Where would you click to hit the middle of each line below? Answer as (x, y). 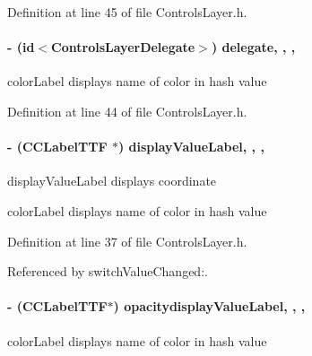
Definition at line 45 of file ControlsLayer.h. (127, 12)
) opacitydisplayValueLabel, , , (209, 306)
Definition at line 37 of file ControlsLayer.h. (127, 241)
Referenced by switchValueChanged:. (108, 271)
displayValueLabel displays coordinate (112, 181)
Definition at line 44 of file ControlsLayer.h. (127, 111)
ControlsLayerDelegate (123, 47)
